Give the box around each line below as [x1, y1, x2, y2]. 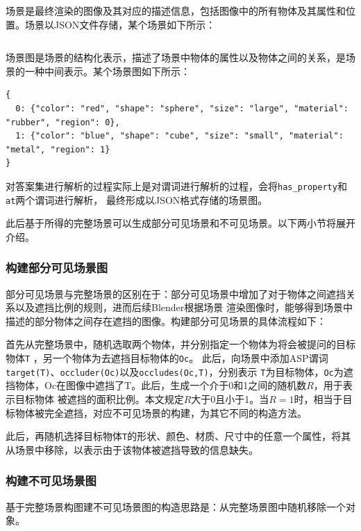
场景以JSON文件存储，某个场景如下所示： [24, 17, 216, 31]
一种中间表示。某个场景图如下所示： [24, 63, 190, 78]
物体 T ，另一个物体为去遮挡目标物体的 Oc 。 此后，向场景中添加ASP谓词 [6, 351, 328, 365]
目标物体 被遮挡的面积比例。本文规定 [15, 391, 184, 406]
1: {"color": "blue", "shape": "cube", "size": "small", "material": [15, 131, 344, 141]
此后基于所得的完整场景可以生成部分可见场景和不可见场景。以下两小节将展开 [6, 216, 355, 230]
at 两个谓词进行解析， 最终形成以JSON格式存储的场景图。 [6, 192, 268, 207]
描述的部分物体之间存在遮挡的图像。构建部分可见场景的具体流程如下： [6, 313, 326, 328]
